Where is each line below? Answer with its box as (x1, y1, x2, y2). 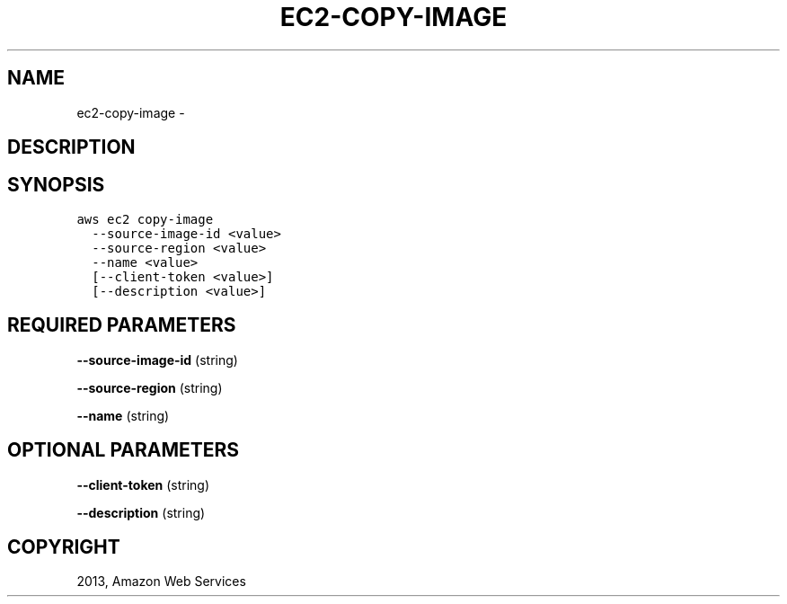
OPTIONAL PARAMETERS (7, 439, 240, 462)
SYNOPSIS (7, 173, 105, 197)
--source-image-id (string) (76, 351, 238, 368)
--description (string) (76, 504, 206, 520)
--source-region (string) (76, 379, 223, 395)
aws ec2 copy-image (76, 211, 214, 226)
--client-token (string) (76, 476, 210, 493)
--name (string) (76, 407, 170, 423)
